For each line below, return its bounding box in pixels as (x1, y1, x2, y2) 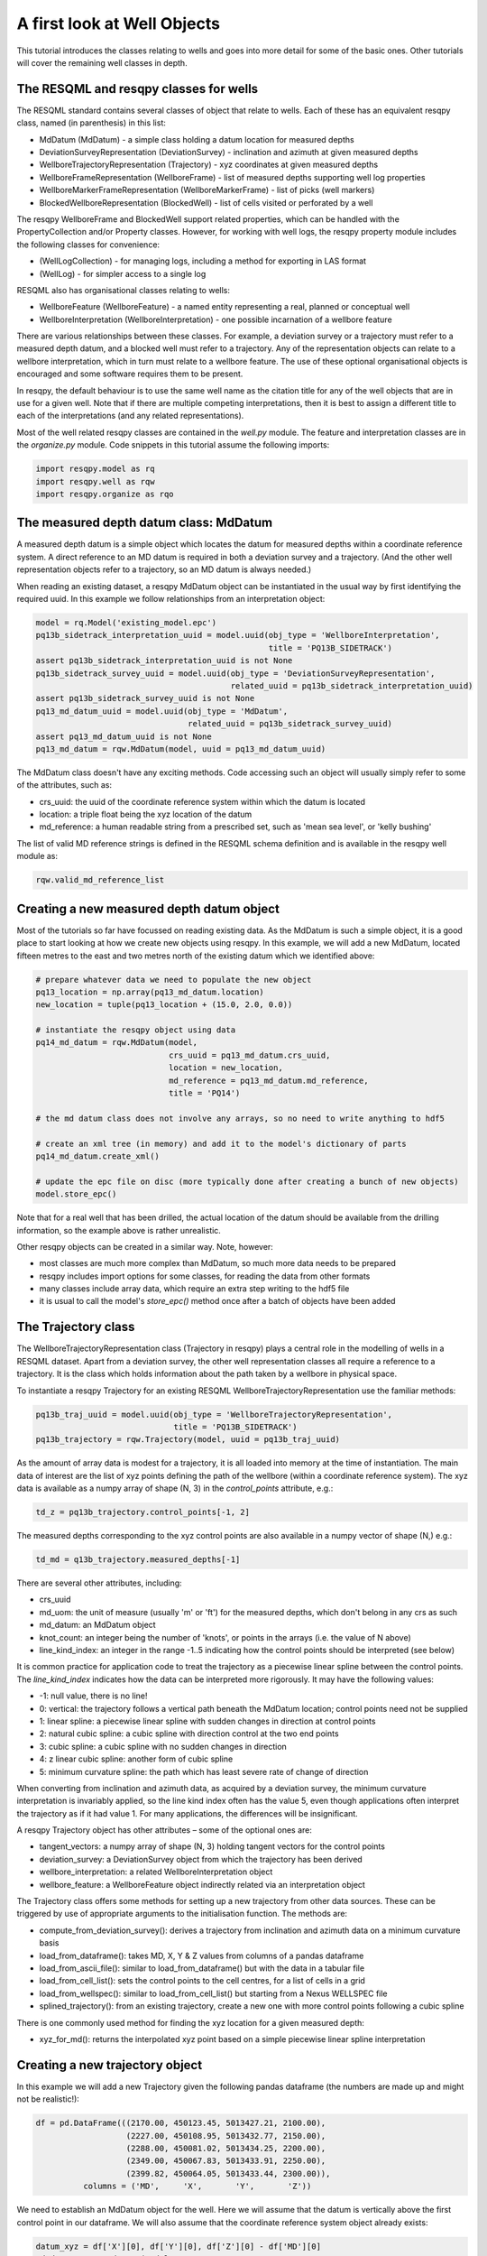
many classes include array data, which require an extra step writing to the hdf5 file (39, 1283, 350, 1294)
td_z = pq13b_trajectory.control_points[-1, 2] (35, 1507, 250, 1518)
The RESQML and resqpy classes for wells (16, 81, 259, 97)
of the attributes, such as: (16, 780, 113, 791)
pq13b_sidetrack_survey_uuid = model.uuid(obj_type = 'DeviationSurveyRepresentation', (35, 668, 436, 679)
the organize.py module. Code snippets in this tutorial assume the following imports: (16, 439, 330, 450)
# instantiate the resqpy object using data (35, 1025, 236, 1035)
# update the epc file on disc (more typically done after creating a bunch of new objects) (35, 1176, 459, 1187)
